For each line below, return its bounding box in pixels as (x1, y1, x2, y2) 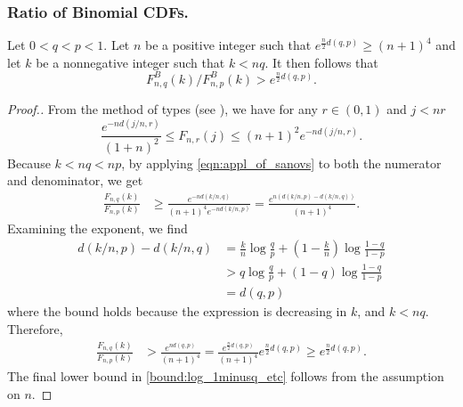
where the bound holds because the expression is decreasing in (7, 302, 347, 321)
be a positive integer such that (145, 36, 312, 54)
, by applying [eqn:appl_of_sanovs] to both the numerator (121, 153, 442, 172)
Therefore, (7, 320, 63, 338)
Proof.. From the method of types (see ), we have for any (7, 100, 318, 118)
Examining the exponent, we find (7, 218, 188, 237)
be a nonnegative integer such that (36, 53, 225, 71)
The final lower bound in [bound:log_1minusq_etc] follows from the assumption (7, 367, 444, 386)
